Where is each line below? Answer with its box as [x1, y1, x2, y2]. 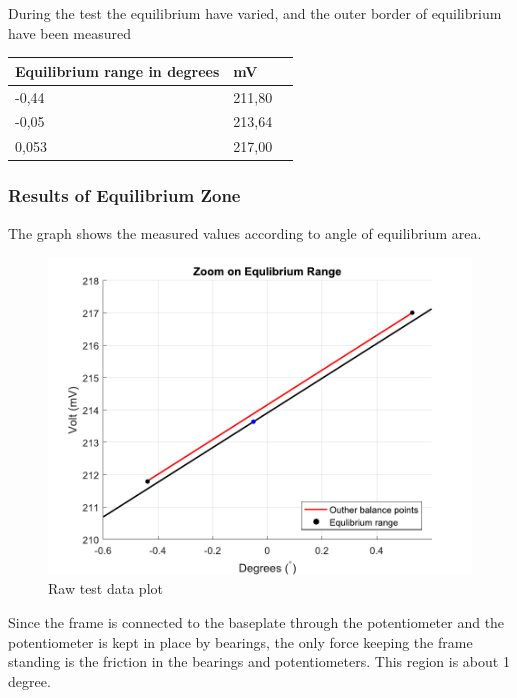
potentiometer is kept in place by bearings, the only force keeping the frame [8, 631, 473, 652]
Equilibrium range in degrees [15, 60, 220, 81]
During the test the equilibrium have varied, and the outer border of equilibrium [8, 3, 502, 23]
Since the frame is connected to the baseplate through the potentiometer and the [8, 612, 505, 633]
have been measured [8, 22, 131, 43]
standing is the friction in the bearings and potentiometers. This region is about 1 [8, 651, 510, 672]
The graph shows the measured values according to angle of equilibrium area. [8, 222, 482, 243]
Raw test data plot [48, 578, 163, 599]
